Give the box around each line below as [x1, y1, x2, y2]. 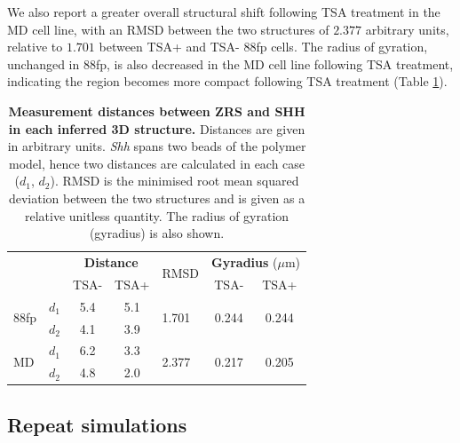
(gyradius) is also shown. [89, 224, 225, 242]
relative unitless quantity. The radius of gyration [24, 206, 289, 225]
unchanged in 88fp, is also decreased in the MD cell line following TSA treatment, [7, 54, 454, 73]
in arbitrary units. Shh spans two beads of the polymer [7, 137, 306, 155]
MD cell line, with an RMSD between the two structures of [7, 20, 329, 38]
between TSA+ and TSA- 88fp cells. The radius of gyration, [99, 37, 428, 56]
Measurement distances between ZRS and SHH [8, 101, 305, 120]
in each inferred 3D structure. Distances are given [8, 119, 305, 138]
